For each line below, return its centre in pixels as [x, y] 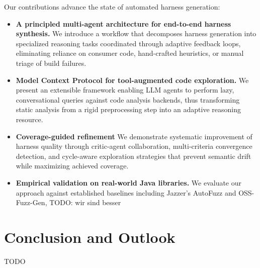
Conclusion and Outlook [90, 237]
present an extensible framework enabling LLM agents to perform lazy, [125, 90]
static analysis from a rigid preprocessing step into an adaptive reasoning [128, 109]
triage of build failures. [51, 63]
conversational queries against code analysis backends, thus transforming [128, 99]
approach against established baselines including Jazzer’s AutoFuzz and [126, 192]
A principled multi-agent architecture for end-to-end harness [123, 23]
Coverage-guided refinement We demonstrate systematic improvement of [134, 136]
